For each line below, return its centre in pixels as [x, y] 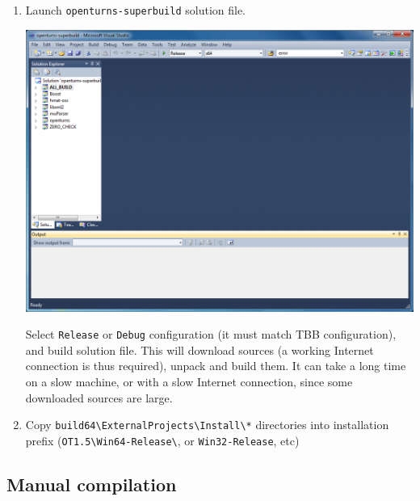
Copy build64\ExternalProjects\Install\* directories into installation [207, 425]
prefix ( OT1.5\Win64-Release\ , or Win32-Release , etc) [162, 440]
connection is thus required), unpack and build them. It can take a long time [216, 366]
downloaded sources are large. [99, 397]
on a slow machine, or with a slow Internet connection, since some [189, 381]
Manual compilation [92, 484]
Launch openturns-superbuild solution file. [135, 10]
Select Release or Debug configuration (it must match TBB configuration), [211, 334]
